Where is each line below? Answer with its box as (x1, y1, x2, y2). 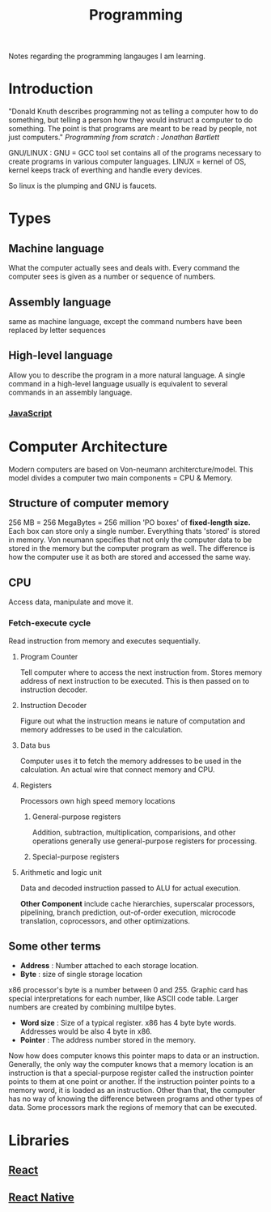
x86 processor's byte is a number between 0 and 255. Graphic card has (8, 985, 248, 995)
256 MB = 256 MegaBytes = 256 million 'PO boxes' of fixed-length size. (8, 518, 251, 527)
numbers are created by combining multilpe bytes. (8, 1002, 176, 1012)
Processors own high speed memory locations (19, 796, 176, 805)
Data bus (19, 740, 51, 750)
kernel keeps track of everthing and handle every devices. (8, 165, 202, 175)
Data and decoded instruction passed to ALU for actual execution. (19, 883, 241, 893)
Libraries (8, 1131, 70, 1150)
